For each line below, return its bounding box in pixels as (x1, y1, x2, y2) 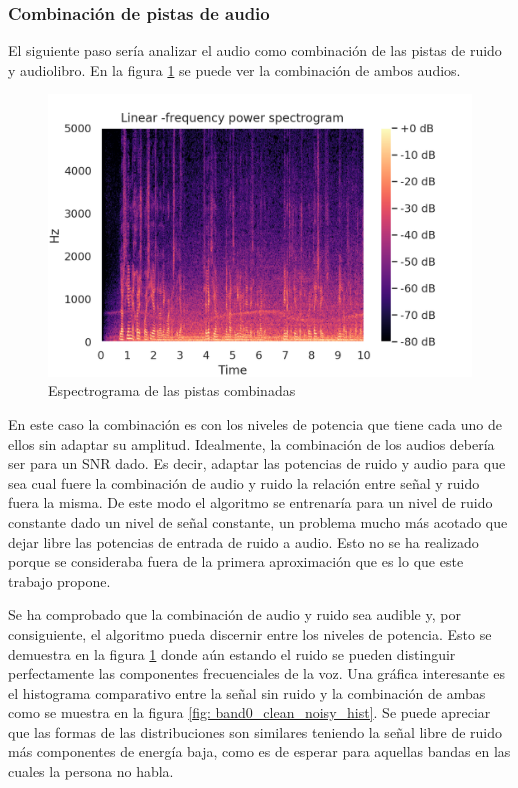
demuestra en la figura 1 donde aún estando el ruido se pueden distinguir (8, 643, 456, 664)
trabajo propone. (8, 570, 111, 591)
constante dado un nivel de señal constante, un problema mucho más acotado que (8, 511, 508, 532)
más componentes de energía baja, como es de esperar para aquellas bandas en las (8, 741, 511, 762)
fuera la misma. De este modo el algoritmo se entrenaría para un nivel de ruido (8, 492, 493, 513)
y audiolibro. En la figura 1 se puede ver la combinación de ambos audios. (8, 59, 461, 80)
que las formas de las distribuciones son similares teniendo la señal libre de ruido (8, 721, 502, 742)
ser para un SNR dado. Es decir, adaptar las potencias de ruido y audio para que (8, 453, 506, 474)
